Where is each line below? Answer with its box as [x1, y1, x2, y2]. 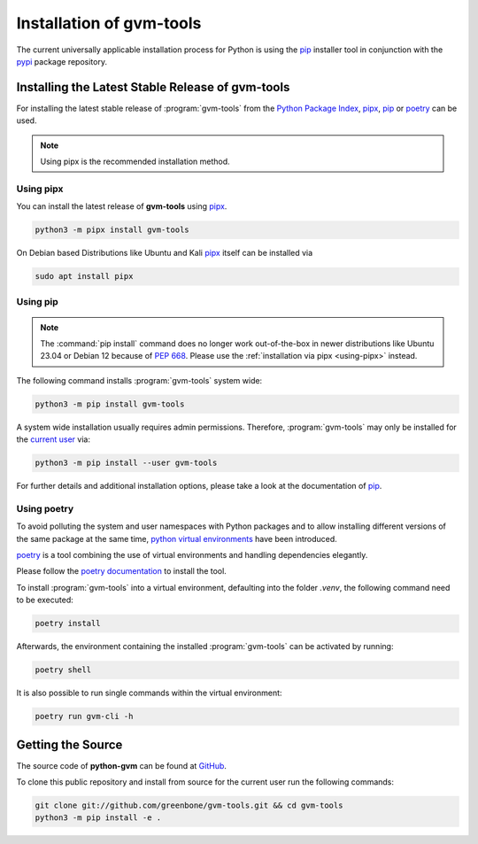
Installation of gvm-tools [16, 13, 202, 33]
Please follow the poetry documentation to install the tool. [16, 566, 227, 577]
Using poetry [16, 502, 74, 515]
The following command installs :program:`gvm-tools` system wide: [16, 375, 263, 385]
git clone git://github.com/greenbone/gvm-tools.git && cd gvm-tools [35, 801, 343, 810]
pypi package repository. [16, 56, 108, 66]
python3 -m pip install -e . [35, 813, 162, 823]
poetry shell [35, 665, 92, 675]
